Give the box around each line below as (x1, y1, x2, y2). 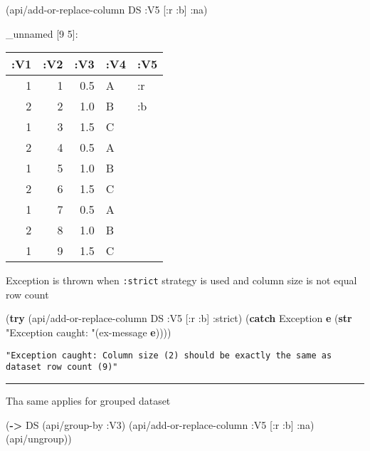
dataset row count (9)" (6, 362, 118, 373)
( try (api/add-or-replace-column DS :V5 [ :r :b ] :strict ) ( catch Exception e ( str (6, 311, 352, 326)
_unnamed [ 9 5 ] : (6, 26, 78, 41)
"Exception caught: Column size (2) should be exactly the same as (6, 350, 332, 361)
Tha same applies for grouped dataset (6, 393, 171, 408)
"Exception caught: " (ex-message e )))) (6, 325, 171, 340)
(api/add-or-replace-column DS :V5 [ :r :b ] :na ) (6, 2, 208, 16)
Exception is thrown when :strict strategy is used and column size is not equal (6, 273, 357, 288)
